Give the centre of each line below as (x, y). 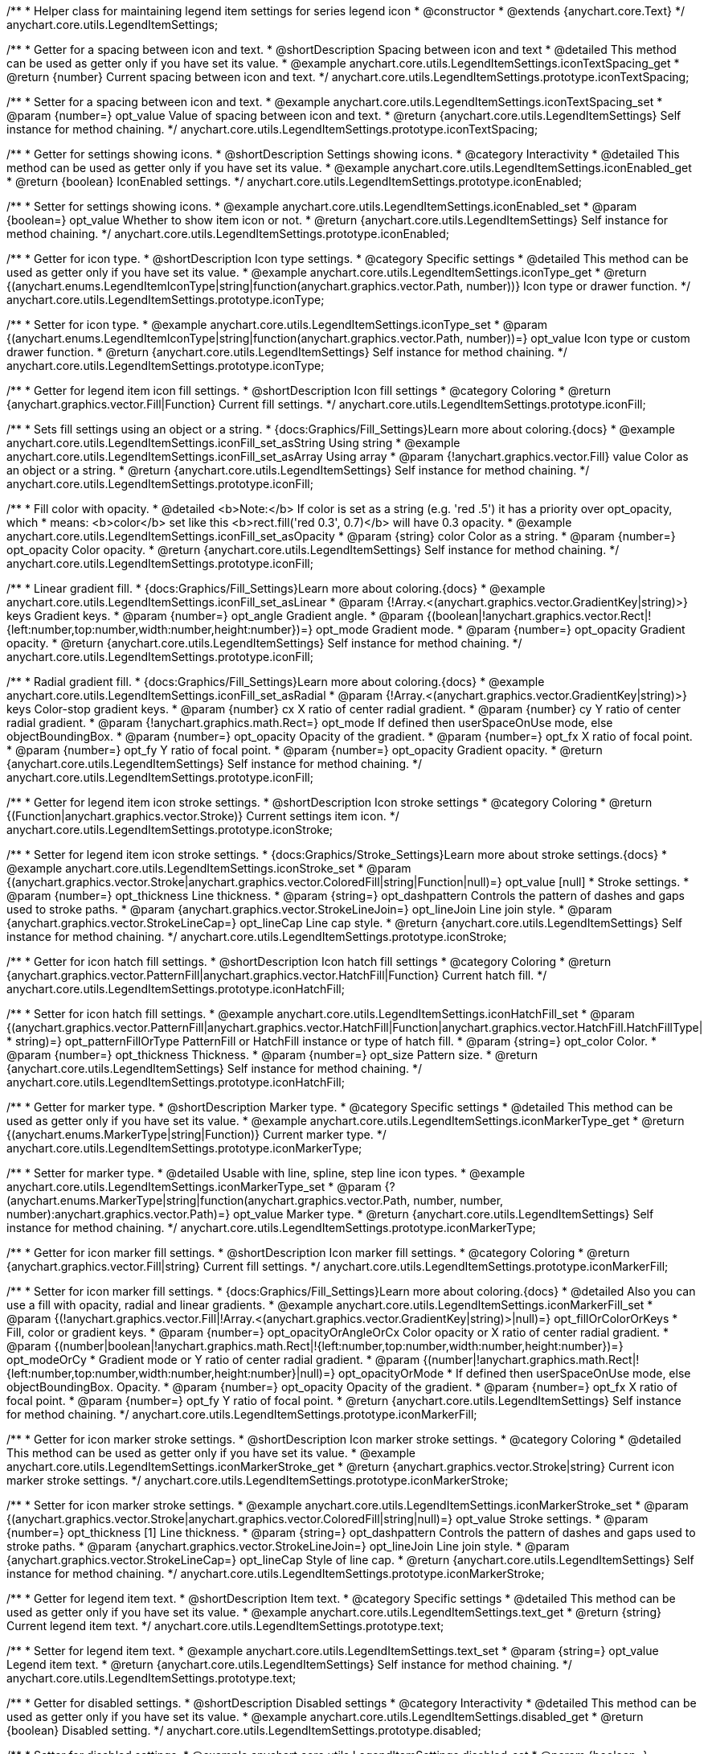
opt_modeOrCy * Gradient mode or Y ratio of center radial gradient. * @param (213, 1360)
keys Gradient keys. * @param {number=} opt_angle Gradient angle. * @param (215, 616)
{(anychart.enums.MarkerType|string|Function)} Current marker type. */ (196, 1134)
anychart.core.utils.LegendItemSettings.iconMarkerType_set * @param (194, 1187)
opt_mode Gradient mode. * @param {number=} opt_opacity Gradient (501, 629)
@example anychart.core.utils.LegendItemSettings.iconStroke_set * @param (209, 868)
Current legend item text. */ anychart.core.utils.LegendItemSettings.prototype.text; (225, 1626)
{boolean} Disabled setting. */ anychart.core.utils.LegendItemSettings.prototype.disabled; (244, 1730)
